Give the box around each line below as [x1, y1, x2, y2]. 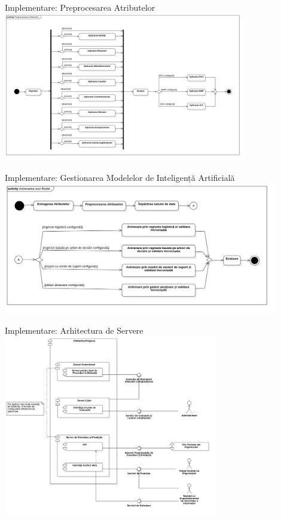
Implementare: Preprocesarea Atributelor [5, 1, 155, 13]
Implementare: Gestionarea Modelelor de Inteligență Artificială [5, 171, 235, 184]
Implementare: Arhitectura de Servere [5, 324, 143, 337]
